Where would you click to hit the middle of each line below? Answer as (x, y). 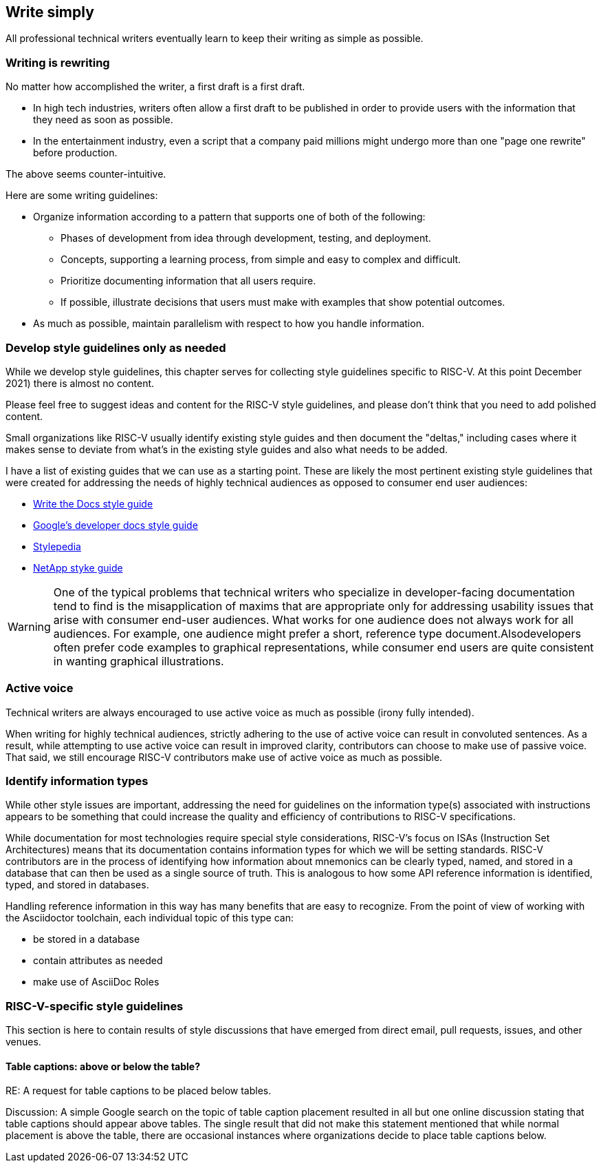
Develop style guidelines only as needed (116, 347)
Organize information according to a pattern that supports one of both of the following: (229, 217)
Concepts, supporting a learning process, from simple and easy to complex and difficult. (261, 260)
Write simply (50, 12)
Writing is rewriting (58, 62)
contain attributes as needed (98, 961)
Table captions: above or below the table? (103, 1066)
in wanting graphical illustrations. (139, 661)
